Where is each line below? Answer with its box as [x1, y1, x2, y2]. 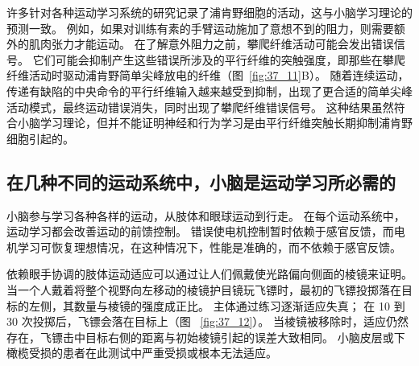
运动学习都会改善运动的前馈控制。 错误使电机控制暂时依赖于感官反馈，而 [6, 223, 394, 240]
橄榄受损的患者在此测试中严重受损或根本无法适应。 [6, 344, 277, 361]
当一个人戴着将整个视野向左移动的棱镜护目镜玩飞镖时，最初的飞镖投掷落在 [6, 281, 401, 298]
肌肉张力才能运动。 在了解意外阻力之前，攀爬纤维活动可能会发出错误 [28, 35, 394, 52]
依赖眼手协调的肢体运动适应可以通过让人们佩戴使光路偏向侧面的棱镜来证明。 [6, 265, 413, 282]
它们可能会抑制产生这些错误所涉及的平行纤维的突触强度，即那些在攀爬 [32, 51, 405, 68]
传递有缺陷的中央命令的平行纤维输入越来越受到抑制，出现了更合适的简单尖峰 [6, 82, 413, 99]
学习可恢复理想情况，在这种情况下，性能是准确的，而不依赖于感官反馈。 [17, 238, 401, 255]
